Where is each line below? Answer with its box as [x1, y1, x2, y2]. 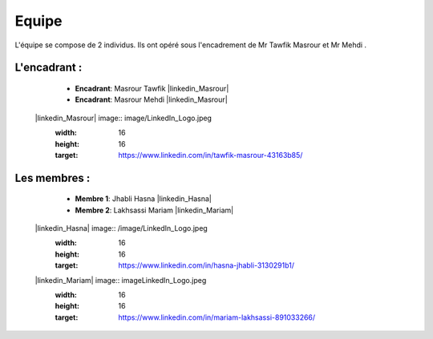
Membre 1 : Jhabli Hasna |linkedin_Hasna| [75, 194, 212, 204]
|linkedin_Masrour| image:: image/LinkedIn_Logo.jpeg [34, 113, 212, 123]
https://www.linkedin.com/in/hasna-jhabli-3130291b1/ [118, 260, 294, 270]
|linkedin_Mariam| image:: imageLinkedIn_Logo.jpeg [34, 275, 207, 285]
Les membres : [14, 171, 91, 184]
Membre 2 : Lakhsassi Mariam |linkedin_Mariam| [75, 205, 234, 215]
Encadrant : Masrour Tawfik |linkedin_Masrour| [75, 83, 229, 93]
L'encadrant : [14, 61, 83, 75]
